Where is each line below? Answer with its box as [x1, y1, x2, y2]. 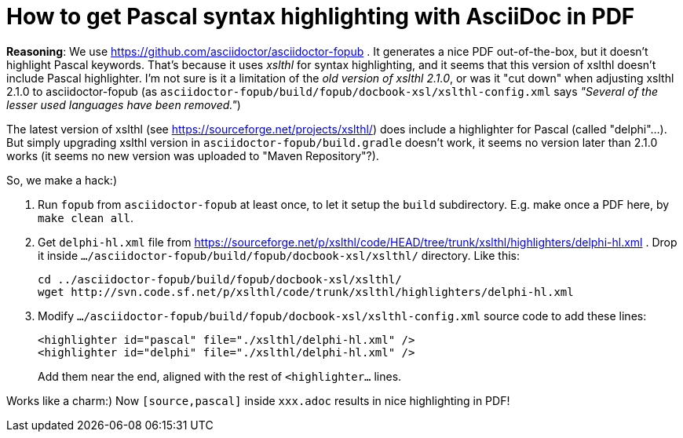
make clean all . [38, 210, 134, 224]
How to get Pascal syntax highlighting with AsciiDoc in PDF [6, 3, 635, 30]
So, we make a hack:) [6, 173, 118, 187]
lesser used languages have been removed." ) [6, 97, 241, 111]
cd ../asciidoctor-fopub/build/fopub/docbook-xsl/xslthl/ [38, 272, 402, 286]
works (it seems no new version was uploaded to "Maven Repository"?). [6, 148, 379, 162]
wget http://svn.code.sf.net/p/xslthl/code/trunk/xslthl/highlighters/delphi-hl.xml [38, 285, 574, 298]
